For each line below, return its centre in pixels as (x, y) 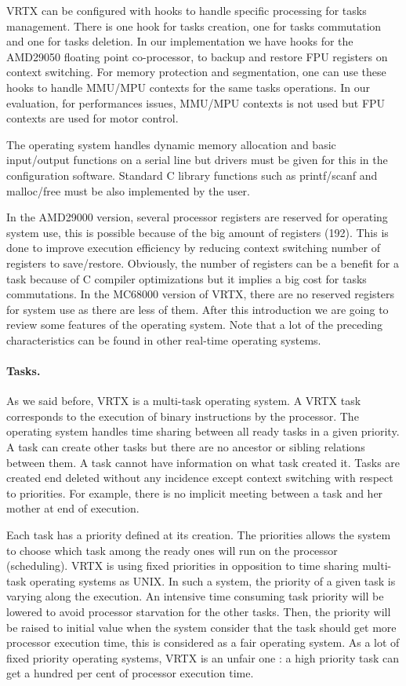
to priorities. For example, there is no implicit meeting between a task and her (195, 493)
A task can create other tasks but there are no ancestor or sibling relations (186, 447)
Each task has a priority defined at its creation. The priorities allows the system (199, 535)
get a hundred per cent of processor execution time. (130, 673)
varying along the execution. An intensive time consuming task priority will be (195, 596)
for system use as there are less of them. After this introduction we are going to (198, 309)
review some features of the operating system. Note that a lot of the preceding (194, 325)
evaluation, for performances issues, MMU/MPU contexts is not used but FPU (196, 102)
